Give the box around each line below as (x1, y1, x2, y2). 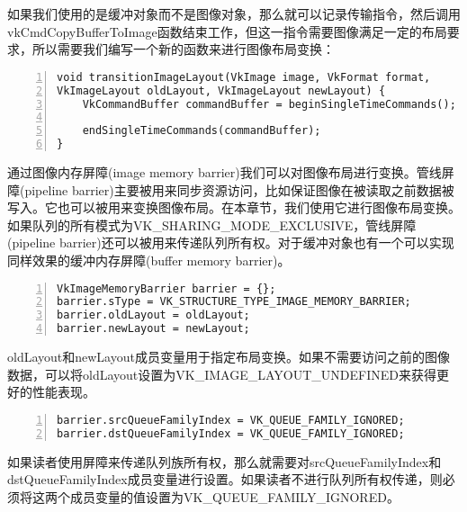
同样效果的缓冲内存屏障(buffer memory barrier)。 (7, 251, 291, 269)
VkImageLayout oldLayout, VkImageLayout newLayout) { (57, 84, 386, 97)
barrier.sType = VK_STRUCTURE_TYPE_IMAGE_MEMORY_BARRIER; (57, 295, 411, 309)
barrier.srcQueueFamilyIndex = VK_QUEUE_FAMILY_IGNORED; (57, 413, 405, 427)
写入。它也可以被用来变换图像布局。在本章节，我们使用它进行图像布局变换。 (7, 198, 461, 217)
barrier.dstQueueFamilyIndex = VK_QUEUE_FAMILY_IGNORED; (57, 427, 405, 440)
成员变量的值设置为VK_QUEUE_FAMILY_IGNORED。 (69, 487, 400, 506)
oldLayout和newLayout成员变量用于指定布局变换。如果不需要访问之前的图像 (7, 347, 450, 366)
